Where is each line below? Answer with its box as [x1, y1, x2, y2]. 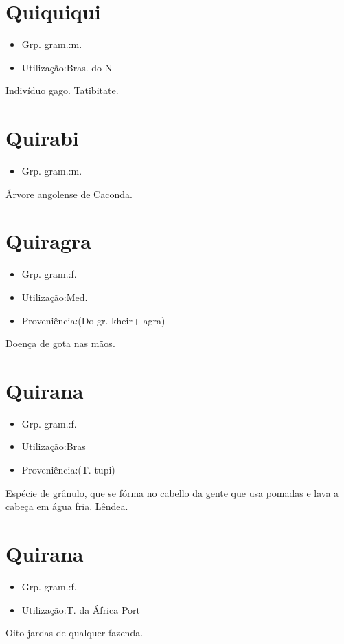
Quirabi [5, 124, 79, 152]
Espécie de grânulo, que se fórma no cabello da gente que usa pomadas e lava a [5, 485, 339, 500]
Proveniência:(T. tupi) [21, 463, 115, 477]
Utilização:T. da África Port [21, 602, 140, 617]
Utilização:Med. [21, 289, 88, 304]
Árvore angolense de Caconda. [5, 186, 133, 201]
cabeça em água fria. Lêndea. [5, 499, 128, 513]
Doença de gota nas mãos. [5, 336, 115, 351]
